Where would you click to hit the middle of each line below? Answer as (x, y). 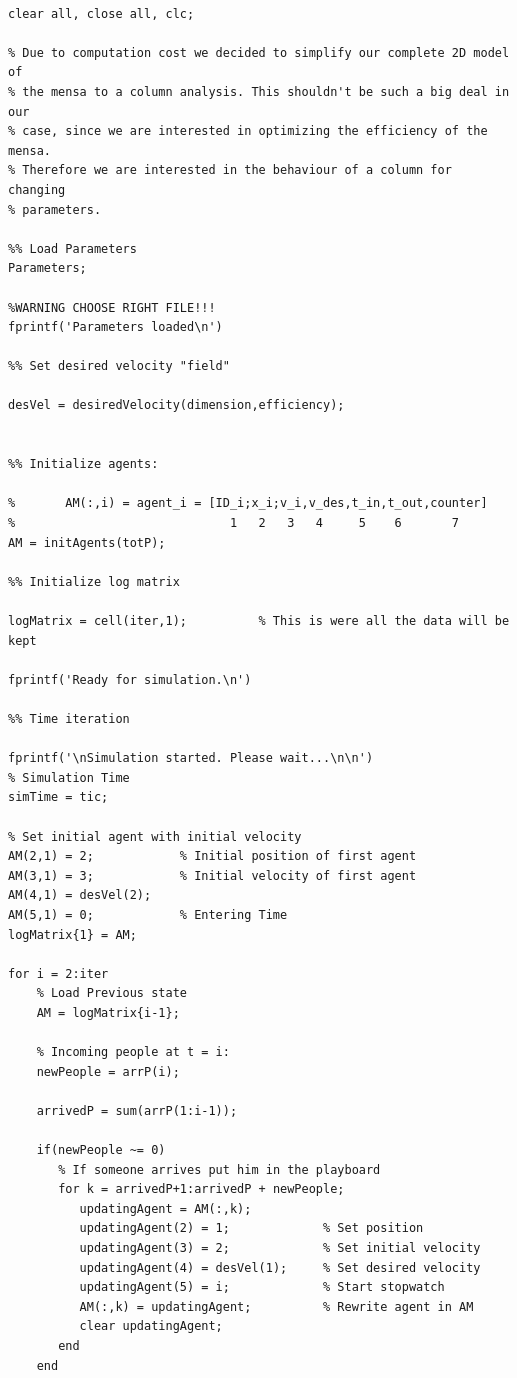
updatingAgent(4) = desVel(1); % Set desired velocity (280, 1267)
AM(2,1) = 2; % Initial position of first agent (212, 856)
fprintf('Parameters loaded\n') (115, 327)
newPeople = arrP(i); (108, 1071)
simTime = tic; (58, 797)
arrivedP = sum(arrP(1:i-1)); (137, 1110)
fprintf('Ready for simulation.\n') (130, 679)
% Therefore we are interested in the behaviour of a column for (230, 170)
